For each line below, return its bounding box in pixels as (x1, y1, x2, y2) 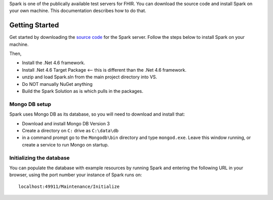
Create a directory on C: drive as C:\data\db (22, 127, 119, 133)
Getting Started (9, 21, 59, 30)
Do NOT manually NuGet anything (22, 81, 93, 87)
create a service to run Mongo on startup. (22, 141, 109, 147)
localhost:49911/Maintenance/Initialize (18, 183, 120, 189)
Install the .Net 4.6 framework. (22, 60, 85, 66)
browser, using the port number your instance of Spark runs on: (9, 172, 143, 178)
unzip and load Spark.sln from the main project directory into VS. (22, 74, 157, 80)
